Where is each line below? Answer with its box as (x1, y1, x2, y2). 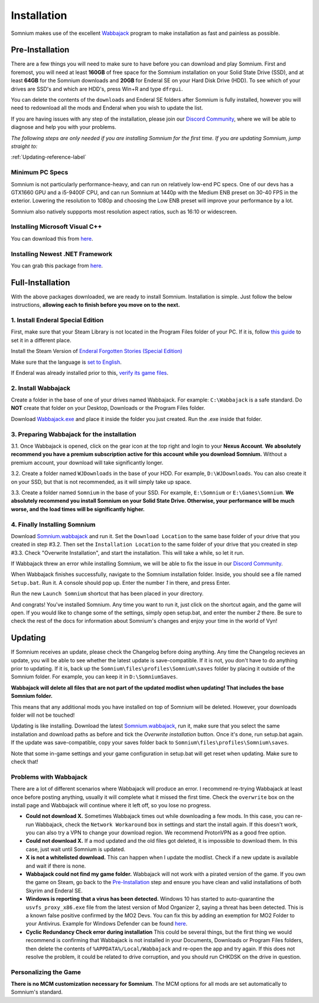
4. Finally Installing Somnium (11, 520, 96, 529)
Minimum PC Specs (11, 169, 69, 177)
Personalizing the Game (11, 968, 82, 976)
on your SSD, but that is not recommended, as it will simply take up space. (11, 478, 192, 485)
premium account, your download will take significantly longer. (11, 459, 164, 466)
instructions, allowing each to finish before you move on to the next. (11, 302, 180, 309)
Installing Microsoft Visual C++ (11, 222, 102, 231)
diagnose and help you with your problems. (11, 124, 116, 131)
